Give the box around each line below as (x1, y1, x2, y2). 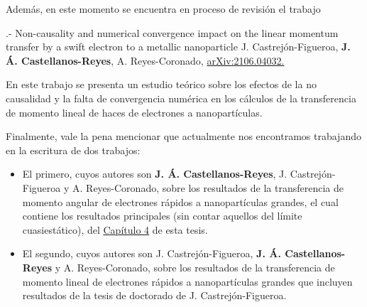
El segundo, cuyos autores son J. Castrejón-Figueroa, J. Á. (22, 246, 281, 261)
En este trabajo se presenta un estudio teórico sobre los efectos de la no (6, 77, 317, 92)
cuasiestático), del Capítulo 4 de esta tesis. (22, 222, 208, 237)
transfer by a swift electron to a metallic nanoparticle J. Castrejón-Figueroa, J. (6, 39, 351, 54)
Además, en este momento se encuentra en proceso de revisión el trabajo (6, 1, 321, 16)
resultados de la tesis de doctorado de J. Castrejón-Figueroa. (22, 288, 287, 303)
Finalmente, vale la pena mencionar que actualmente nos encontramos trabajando (6, 129, 361, 144)
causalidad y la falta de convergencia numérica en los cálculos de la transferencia (6, 90, 356, 105)
